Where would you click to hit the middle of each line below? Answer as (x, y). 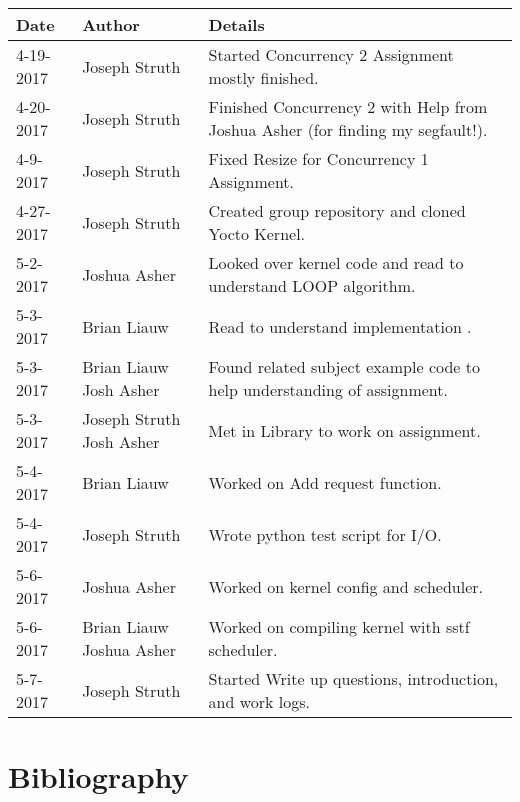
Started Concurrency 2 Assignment (331, 54)
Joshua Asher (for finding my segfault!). (348, 129)
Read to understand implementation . (340, 326)
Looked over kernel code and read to (336, 262)
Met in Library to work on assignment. (344, 430)
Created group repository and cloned (337, 210)
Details (236, 24)
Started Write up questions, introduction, (353, 678)
